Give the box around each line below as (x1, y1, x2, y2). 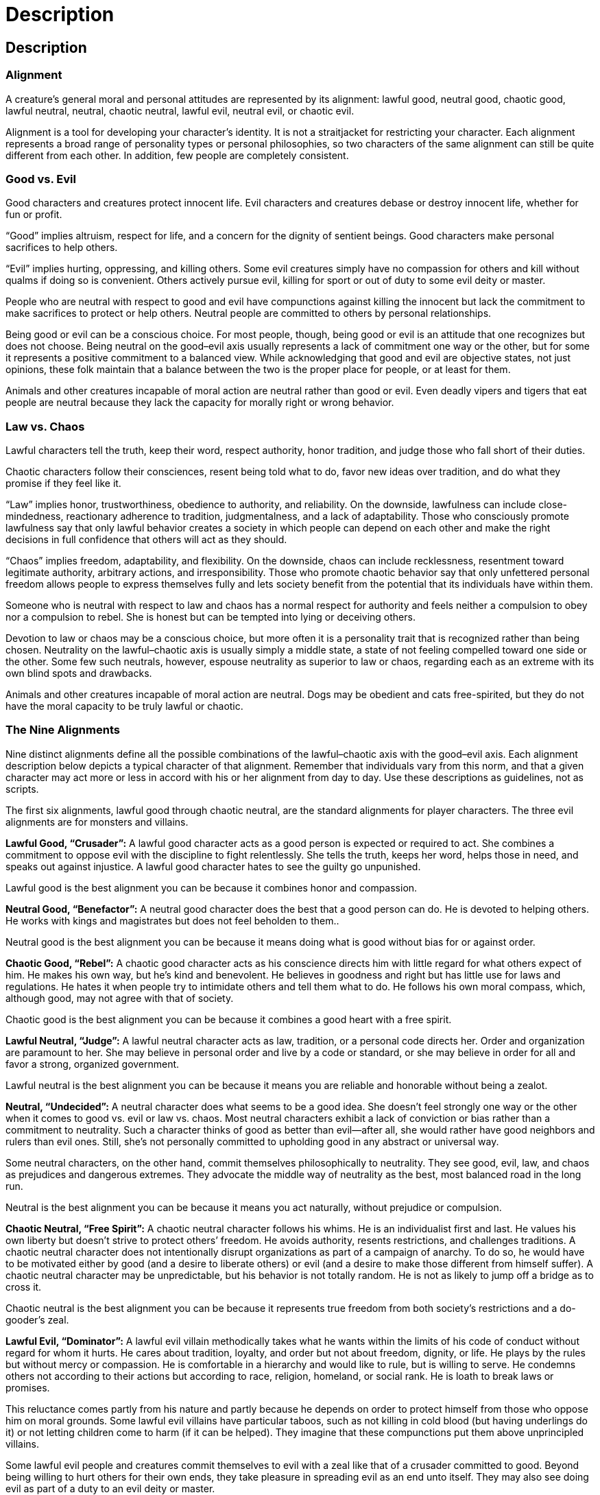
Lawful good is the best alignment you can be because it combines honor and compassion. (5, 881, 418, 894)
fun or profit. (5, 208, 62, 221)
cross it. (5, 1280, 42, 1293)
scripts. (5, 782, 39, 795)
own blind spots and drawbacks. (5, 667, 152, 680)
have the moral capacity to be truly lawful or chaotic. (5, 700, 243, 713)
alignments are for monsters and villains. (5, 815, 189, 828)
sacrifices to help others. (5, 241, 118, 254)
